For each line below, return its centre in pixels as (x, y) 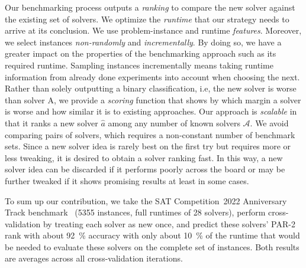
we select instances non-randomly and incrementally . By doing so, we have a (143, 42)
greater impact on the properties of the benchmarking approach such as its (141, 53)
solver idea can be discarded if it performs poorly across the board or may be (145, 169)
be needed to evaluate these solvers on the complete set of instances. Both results (152, 246)
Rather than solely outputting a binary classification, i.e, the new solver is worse (151, 88)
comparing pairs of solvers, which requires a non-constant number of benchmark (150, 134)
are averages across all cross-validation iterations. (94, 258)
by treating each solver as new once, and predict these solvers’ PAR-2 (169, 223)
